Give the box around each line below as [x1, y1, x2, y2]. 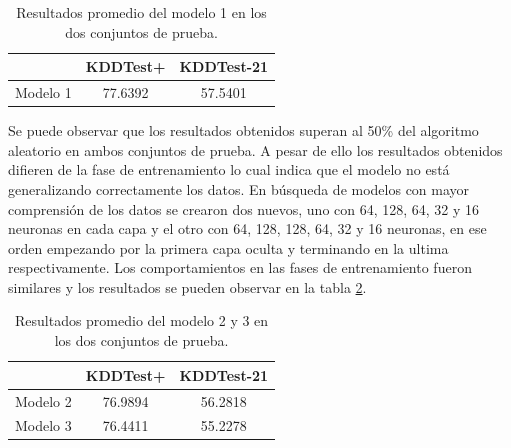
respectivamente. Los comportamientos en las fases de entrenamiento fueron [8, 257, 472, 278]
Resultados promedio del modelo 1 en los [16, 2, 267, 22]
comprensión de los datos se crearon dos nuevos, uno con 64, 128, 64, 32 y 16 [8, 198, 480, 219]
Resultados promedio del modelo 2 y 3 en [14, 310, 269, 331]
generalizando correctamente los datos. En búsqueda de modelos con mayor [8, 178, 470, 199]
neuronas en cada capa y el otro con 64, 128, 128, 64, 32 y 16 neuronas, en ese [8, 218, 487, 239]
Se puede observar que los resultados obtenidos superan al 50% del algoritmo [8, 120, 479, 141]
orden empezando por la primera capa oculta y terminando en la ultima [8, 237, 449, 258]
